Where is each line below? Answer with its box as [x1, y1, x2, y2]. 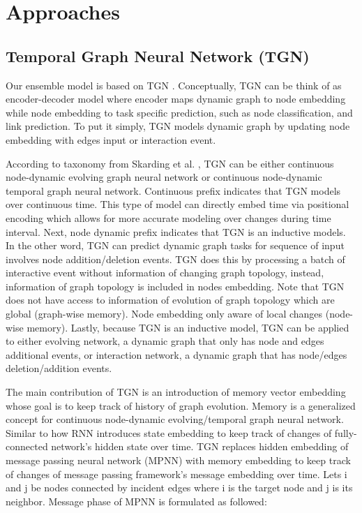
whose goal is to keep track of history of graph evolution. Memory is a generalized [6, 398, 356, 412]
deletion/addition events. [6, 361, 112, 376]
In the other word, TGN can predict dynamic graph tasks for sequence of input [6, 238, 345, 253]
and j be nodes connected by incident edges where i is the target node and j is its [6, 480, 353, 495]
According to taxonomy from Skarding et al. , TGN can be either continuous [6, 156, 334, 170]
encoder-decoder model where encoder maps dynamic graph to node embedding [6, 91, 346, 106]
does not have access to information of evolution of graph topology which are [6, 292, 335, 307]
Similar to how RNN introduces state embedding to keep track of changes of [6, 425, 332, 440]
